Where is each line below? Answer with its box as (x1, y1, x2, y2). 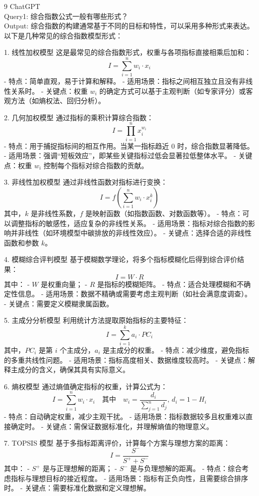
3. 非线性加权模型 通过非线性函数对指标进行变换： (4, 177, 168, 187)
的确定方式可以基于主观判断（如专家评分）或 (99, 85, 246, 96)
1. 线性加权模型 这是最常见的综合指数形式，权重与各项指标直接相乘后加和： (4, 47, 252, 57)
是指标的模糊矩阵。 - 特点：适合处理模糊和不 (97, 278, 244, 289)
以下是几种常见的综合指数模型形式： (4, 30, 123, 40)
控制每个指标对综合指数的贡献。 (43, 160, 148, 170)
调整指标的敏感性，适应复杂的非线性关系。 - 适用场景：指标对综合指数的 (10, 218, 248, 228)
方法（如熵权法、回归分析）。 (10, 95, 105, 106)
